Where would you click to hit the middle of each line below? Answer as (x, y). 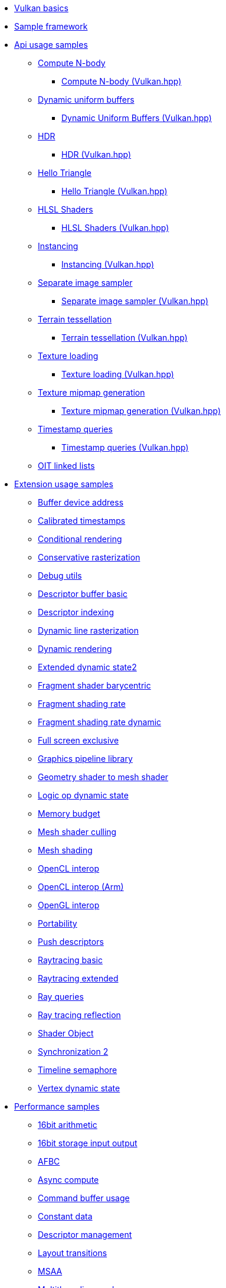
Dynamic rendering (75, 649)
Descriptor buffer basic (83, 594)
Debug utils (60, 575)
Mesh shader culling (77, 832)
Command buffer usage (84, 1198)
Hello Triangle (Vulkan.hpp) (114, 191)
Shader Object (66, 1033)
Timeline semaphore (78, 1070)
